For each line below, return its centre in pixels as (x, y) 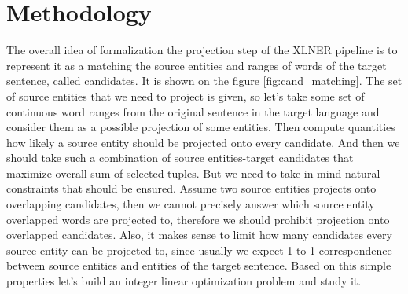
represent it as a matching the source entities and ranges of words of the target (197, 65)
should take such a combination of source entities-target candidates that (180, 158)
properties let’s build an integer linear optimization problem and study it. (184, 281)
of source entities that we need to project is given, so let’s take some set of (186, 96)
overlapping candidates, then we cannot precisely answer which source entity (191, 204)
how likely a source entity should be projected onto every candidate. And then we (203, 142)
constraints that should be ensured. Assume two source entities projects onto (191, 188)
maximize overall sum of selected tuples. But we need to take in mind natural (193, 173)
